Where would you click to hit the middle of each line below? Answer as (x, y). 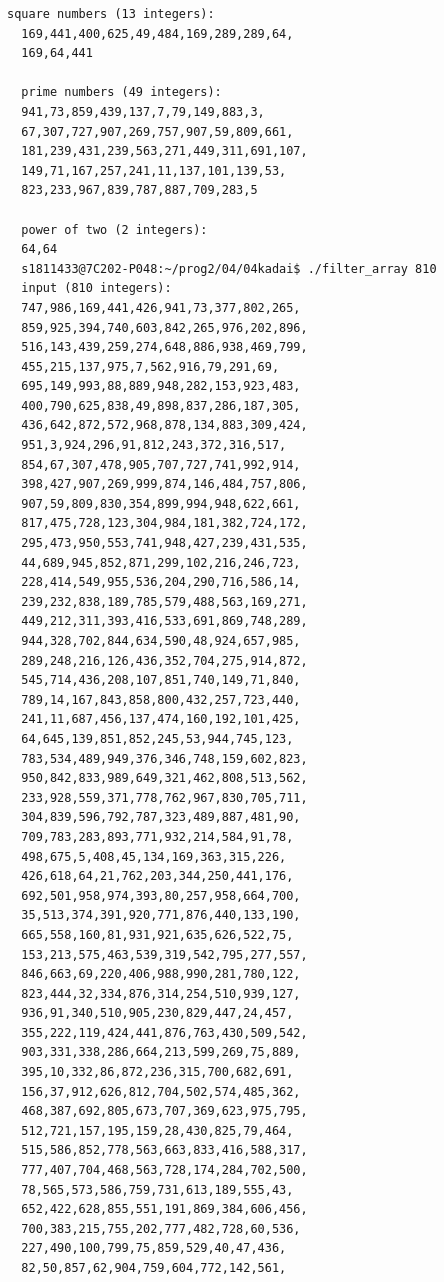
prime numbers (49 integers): (121, 92)
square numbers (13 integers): (111, 14)
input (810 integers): (96, 288)
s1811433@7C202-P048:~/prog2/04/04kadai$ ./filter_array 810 (229, 268)
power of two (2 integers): (114, 229)
